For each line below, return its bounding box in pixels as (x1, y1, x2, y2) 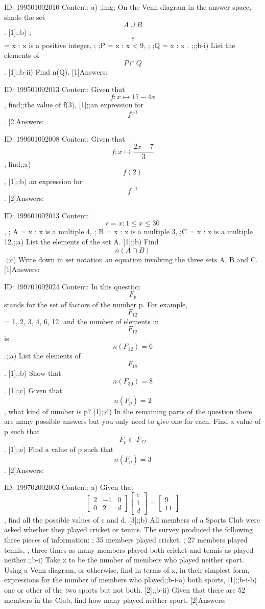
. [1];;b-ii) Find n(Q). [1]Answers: (4, 66, 108, 77)
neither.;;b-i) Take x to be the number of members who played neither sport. (4, 554, 244, 565)
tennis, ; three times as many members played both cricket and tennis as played (4, 544, 254, 555)
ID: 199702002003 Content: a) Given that (4, 482, 134, 492)
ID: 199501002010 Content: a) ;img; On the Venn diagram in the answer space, (4, 2, 251, 12)
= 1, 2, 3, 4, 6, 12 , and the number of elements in (4, 315, 159, 326)
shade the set (4, 11, 45, 22)
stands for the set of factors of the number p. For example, (4, 299, 188, 309)
